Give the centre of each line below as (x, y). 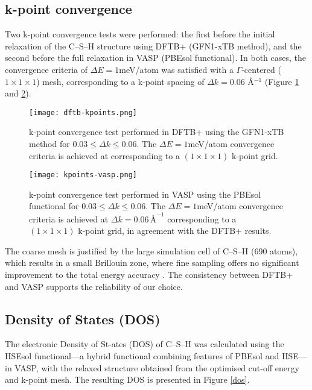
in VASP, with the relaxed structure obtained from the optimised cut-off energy (152, 367)
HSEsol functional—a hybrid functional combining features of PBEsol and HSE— (156, 355)
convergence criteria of (46, 69)
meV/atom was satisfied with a (176, 69)
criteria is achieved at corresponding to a (104, 155)
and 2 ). (18, 93)
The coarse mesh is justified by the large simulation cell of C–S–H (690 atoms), (151, 250)
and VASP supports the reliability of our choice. (94, 286)
